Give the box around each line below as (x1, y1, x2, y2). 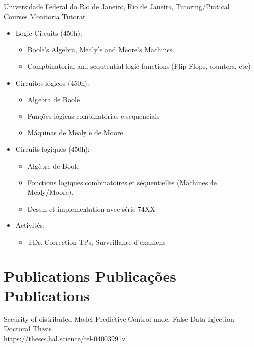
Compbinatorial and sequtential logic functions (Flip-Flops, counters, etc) (27, 61, 251, 71)
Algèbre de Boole (27, 160, 80, 171)
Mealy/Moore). (27, 187, 74, 197)
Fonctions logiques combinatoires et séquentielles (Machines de (27, 177, 217, 187)
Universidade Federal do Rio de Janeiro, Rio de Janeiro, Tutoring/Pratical (4, 1, 230, 11)
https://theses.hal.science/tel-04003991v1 (4, 333, 129, 343)
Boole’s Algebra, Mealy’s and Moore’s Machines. (27, 44, 174, 54)
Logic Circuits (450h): (15, 28, 82, 38)
